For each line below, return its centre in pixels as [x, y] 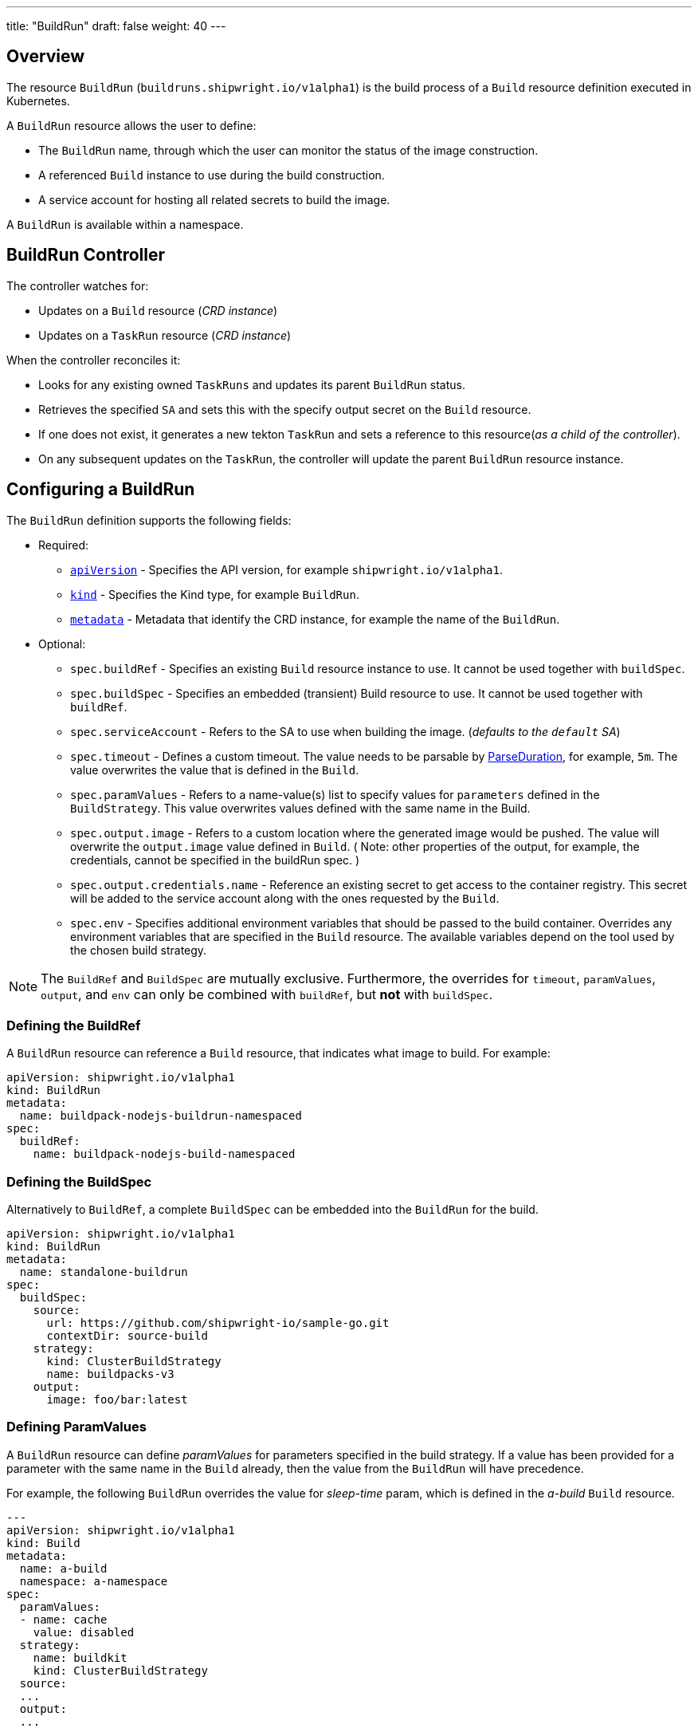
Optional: [62, 644]
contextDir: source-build [127, 1336]
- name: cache [63, 1619]
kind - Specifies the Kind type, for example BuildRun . [215, 594]
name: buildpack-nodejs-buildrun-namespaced [161, 1116]
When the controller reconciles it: [94, 360]
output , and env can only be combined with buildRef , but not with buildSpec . [267, 994]
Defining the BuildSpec [79, 1181]
